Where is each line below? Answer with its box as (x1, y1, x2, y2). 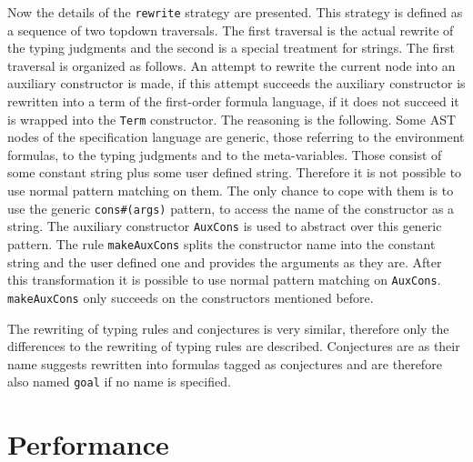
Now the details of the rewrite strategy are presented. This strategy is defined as (7, 3, 463, 21)
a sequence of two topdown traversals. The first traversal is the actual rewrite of (7, 20, 454, 39)
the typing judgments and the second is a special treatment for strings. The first (7, 38, 455, 57)
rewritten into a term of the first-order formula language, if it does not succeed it (7, 92, 459, 111)
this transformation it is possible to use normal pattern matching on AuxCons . (7, 270, 441, 289)
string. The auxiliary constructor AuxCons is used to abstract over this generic (7, 216, 442, 236)
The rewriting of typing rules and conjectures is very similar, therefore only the (7, 318, 449, 337)
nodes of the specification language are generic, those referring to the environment (7, 127, 465, 146)
